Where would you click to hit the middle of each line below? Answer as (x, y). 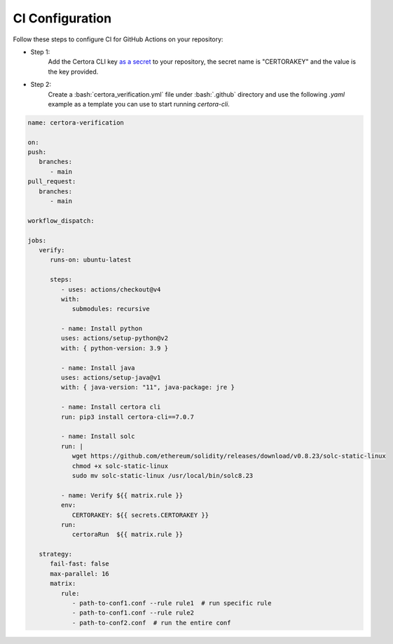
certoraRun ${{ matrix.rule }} (127, 535)
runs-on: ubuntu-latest (91, 260)
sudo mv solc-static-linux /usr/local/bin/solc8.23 (163, 475)
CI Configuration (62, 18)
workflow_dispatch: (61, 220)
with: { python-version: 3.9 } (114, 348)
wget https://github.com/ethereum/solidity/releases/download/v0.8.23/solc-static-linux (229, 456)
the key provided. (73, 71)
